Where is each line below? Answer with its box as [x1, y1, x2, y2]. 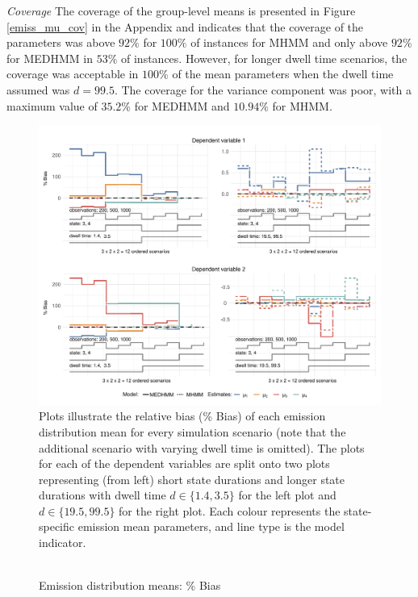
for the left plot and [238, 486, 336, 503]
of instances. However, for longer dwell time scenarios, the [121, 49, 408, 66]
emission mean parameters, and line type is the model [77, 518, 345, 535]
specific [39, 518, 75, 535]
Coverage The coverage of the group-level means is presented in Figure [6, 2, 356, 19]
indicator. [39, 534, 86, 551]
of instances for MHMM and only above [190, 34, 388, 51]
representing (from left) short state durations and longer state [39, 470, 345, 487]
